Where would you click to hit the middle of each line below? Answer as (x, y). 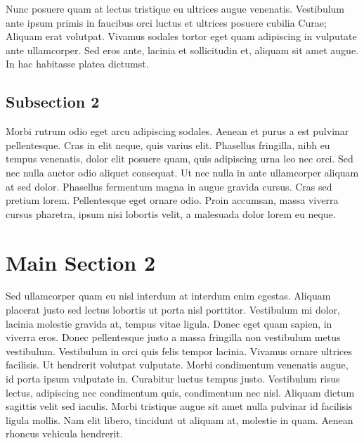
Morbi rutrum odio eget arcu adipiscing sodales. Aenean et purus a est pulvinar (177, 131)
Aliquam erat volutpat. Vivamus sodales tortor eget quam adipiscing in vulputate (181, 36)
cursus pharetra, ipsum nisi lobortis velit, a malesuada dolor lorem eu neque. (171, 213)
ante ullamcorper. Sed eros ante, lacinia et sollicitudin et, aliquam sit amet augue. (182, 50)
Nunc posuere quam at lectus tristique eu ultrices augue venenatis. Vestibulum (175, 8)
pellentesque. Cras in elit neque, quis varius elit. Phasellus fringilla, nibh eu (168, 145)
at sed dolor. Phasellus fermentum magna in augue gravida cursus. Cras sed (169, 186)
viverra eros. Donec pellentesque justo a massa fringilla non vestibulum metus (173, 337)
